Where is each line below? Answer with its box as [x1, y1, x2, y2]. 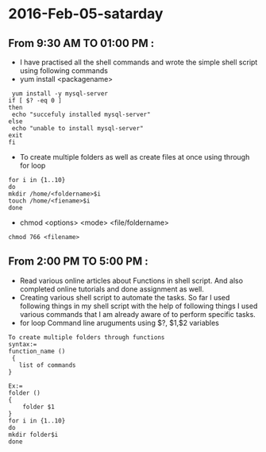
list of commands [18, 361, 77, 369]
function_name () [8, 347, 66, 355]
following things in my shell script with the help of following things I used [19, 301, 258, 311]
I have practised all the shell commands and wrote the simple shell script [19, 57, 258, 67]
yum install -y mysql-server [11, 90, 109, 98]
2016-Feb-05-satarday [8, 5, 164, 23]
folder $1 [22, 403, 56, 411]
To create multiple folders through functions [8, 333, 165, 342]
